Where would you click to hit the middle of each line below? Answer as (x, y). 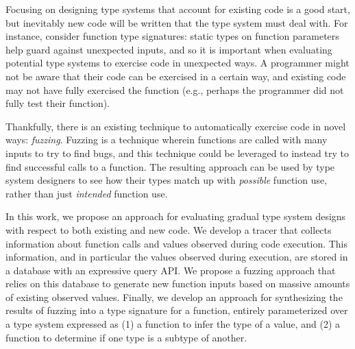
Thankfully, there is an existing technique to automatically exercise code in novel (176, 126)
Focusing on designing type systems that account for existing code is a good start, (178, 9)
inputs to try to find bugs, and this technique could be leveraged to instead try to (177, 153)
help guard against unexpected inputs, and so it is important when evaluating (169, 49)
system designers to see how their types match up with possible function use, (167, 180)
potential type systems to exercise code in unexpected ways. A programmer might (177, 63)
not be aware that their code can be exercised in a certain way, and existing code (176, 76)
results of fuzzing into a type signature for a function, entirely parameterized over (177, 310)
